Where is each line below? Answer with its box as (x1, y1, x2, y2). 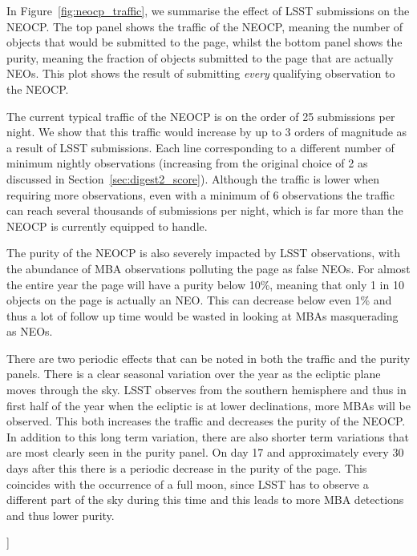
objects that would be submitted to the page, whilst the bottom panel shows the (6, 34, 403, 50)
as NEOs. (6, 323, 53, 340)
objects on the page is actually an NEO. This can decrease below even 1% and (6, 292, 392, 308)
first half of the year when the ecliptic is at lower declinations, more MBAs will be (6, 397, 411, 413)
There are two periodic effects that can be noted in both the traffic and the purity (6, 349, 411, 366)
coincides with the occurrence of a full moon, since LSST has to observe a (6, 475, 369, 492)
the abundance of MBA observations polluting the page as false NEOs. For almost (6, 260, 411, 276)
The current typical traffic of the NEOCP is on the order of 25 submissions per (6, 107, 395, 124)
